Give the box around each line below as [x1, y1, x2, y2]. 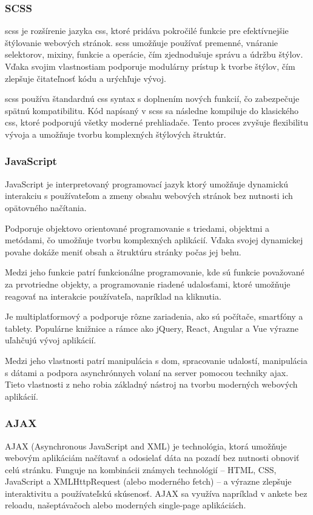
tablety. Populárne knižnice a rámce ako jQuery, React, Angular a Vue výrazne [5, 321, 298, 334]
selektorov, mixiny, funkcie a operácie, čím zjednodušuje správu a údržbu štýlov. [5, 48, 303, 61]
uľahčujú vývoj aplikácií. [5, 334, 96, 346]
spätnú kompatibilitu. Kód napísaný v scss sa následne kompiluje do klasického [5, 104, 299, 116]
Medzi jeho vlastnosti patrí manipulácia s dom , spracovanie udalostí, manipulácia [5, 354, 308, 366]
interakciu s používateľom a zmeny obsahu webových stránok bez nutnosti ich [5, 189, 293, 202]
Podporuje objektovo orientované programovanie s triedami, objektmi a [5, 221, 270, 234]
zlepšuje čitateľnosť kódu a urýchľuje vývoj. [5, 72, 166, 84]
